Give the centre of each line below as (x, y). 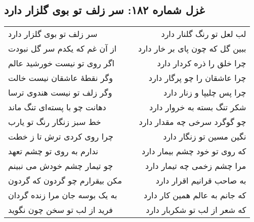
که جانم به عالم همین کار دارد (195, 195)
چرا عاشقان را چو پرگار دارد (197, 78)
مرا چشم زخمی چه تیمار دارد (196, 166)
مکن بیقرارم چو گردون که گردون (65, 181)
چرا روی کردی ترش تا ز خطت (61, 137)
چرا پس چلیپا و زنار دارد (205, 93)
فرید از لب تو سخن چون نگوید (60, 210)
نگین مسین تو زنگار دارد (205, 137)
